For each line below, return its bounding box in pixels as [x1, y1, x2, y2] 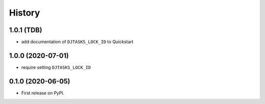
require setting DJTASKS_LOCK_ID [21, 64, 91, 70]
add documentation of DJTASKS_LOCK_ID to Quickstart [21, 39, 133, 45]
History [9, 7, 40, 18]
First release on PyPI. [21, 90, 65, 96]
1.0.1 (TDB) [9, 26, 43, 34]
